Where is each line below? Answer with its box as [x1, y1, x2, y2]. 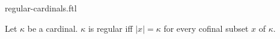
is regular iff [88, 22, 133, 34]
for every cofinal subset [163, 22, 249, 34]
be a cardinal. [27, 22, 78, 34]
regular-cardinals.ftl [5, 2, 77, 14]
